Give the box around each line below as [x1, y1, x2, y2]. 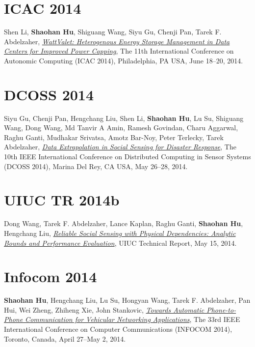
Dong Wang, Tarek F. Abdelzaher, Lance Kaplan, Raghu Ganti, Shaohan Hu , [4, 218, 243, 229]
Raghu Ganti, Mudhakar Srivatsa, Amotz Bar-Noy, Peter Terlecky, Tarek [4, 132, 224, 142]
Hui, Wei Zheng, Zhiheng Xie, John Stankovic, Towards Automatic [4, 304, 204, 315]
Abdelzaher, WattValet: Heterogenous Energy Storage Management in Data [4, 36, 230, 46]
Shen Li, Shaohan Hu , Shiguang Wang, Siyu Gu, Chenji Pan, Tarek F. [4, 27, 222, 37]
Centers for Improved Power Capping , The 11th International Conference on [4, 46, 234, 56]
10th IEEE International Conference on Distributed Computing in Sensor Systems [4, 151, 251, 161]
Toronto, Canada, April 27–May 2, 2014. [4, 333, 126, 344]
